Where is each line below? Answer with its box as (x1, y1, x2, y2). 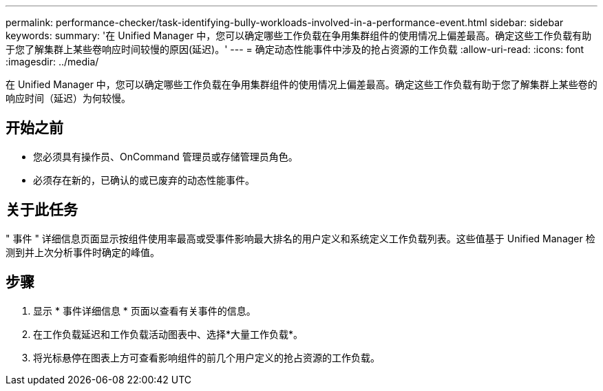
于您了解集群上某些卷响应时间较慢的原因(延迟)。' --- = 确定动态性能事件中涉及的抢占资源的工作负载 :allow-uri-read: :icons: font (6, 43, 584, 55)
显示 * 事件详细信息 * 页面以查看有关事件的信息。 (33, 304, 256, 317)
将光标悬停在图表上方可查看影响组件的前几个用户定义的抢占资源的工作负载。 (33, 351, 380, 363)
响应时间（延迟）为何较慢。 (6, 92, 131, 104)
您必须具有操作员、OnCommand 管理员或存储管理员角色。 (33, 150, 298, 162)
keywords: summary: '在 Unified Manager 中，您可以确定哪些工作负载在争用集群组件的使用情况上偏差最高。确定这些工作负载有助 (6, 30, 592, 41)
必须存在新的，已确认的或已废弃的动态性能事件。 (33, 173, 255, 186)
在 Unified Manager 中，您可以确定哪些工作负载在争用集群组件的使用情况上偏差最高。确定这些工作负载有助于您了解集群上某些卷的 (6, 78, 597, 90)
